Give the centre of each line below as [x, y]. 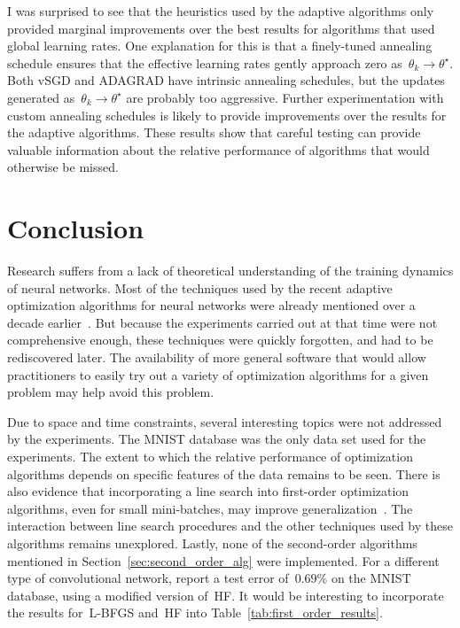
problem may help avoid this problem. [111, 392]
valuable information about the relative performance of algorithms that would [218, 149]
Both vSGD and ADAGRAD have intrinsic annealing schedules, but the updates [226, 80]
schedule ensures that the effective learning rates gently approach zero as [205, 62]
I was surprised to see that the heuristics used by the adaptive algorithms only [221, 11]
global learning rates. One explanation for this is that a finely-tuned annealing [220, 46]
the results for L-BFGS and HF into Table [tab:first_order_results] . [195, 612]
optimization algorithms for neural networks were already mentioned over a [211, 305]
